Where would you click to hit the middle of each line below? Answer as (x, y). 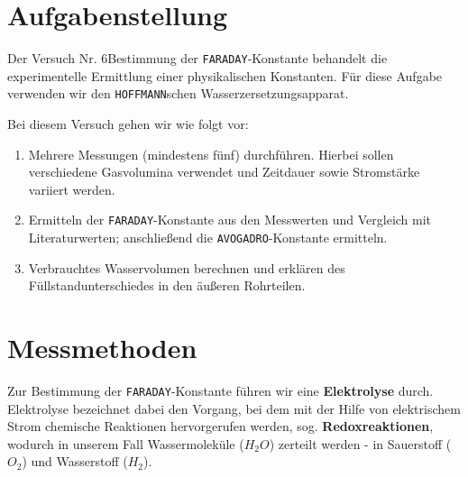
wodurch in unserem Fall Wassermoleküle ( (126, 443)
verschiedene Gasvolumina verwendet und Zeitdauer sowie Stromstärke (224, 172)
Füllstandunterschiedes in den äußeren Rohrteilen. (167, 285)
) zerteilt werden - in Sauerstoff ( (360, 443)
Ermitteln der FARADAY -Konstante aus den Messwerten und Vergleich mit (230, 220)
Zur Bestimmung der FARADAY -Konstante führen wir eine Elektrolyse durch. (220, 391)
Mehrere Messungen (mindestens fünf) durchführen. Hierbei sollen (211, 154)
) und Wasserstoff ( (75, 461)
